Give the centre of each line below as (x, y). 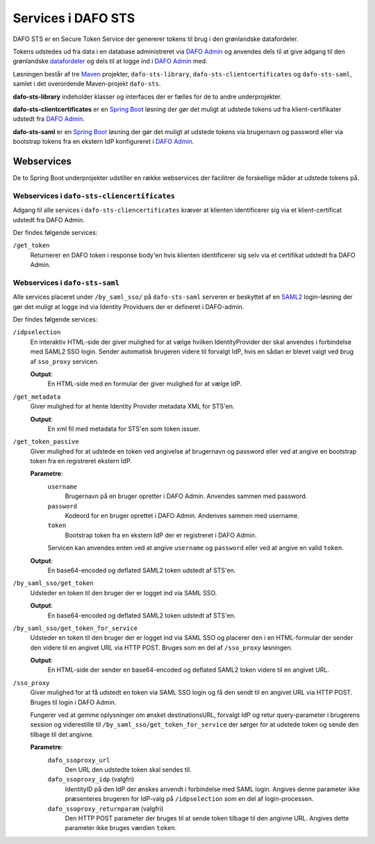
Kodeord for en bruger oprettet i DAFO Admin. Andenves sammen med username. (182, 516)
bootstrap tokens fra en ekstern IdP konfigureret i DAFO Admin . (103, 142)
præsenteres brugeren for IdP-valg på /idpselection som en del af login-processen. (189, 799)
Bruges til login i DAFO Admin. (73, 702)
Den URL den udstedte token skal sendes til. (128, 770)
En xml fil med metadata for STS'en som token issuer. (124, 429)
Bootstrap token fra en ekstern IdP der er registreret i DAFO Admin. (161, 535)
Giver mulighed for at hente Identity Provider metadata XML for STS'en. (132, 406)
